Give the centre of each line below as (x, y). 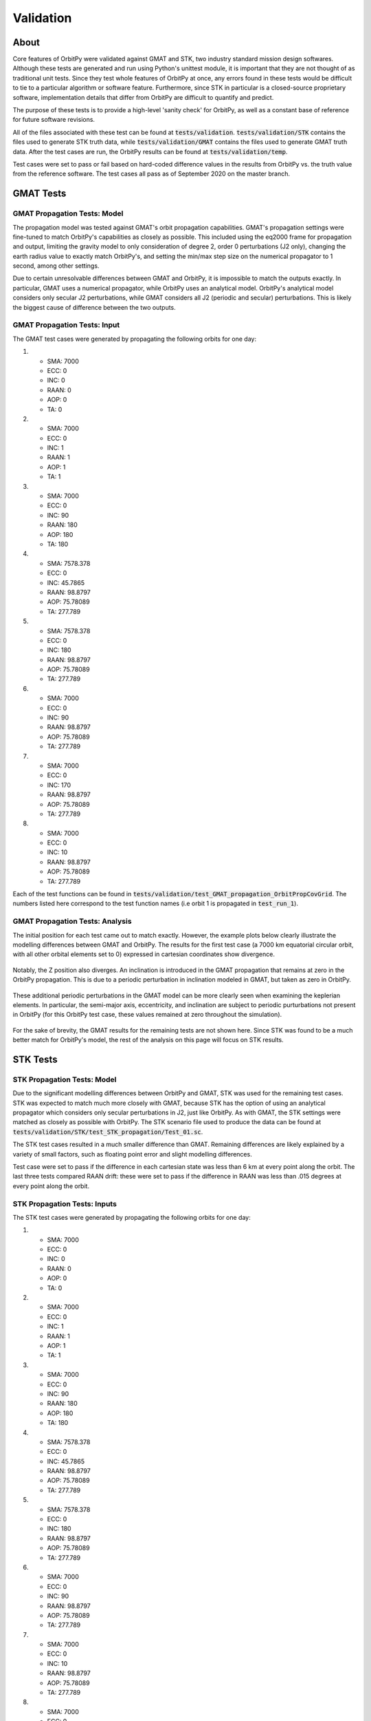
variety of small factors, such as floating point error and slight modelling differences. (132, 1154)
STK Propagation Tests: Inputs (65, 1203)
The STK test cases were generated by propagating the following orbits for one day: (132, 1217)
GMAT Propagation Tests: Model (68, 213)
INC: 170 (59, 785)
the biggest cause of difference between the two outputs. (94, 307)
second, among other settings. (56, 266)
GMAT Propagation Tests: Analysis (72, 921)
